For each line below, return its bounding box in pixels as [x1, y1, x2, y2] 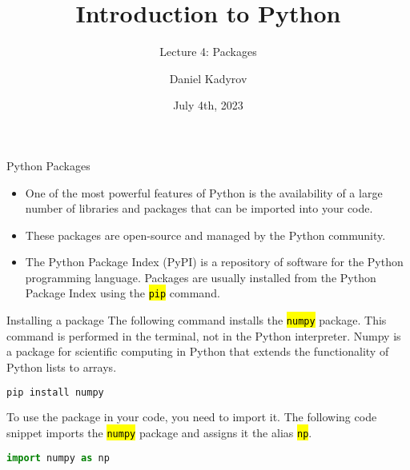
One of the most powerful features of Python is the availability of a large [25, 184, 383, 201]
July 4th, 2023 [173, 97, 243, 114]
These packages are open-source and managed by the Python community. [25, 226, 386, 243]
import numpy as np [6, 452, 110, 464]
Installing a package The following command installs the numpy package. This [6, 312, 387, 329]
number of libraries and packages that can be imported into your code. [25, 200, 373, 217]
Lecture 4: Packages [159, 43, 257, 60]
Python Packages [6, 157, 90, 173]
